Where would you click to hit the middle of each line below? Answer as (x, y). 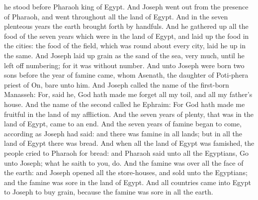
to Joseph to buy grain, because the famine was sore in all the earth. (109, 192)
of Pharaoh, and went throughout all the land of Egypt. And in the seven (116, 16)
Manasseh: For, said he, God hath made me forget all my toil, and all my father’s (128, 94)
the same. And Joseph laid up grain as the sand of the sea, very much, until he (124, 55)
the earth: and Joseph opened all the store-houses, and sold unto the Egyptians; (126, 172)
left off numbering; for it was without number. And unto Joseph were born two (124, 65)
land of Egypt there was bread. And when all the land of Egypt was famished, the (129, 143)
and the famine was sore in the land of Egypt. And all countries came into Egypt (128, 182)
